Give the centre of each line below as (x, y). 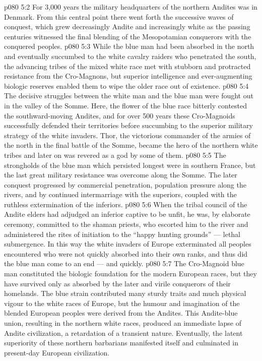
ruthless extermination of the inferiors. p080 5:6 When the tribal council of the (126, 204)
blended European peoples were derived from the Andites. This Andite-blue (121, 313)
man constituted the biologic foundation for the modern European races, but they (130, 274)
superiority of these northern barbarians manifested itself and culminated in (121, 343)
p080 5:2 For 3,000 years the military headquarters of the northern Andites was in (131, 7)
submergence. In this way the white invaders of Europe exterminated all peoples (128, 244)
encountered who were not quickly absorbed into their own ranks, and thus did (126, 253)
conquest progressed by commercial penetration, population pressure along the (125, 184)
